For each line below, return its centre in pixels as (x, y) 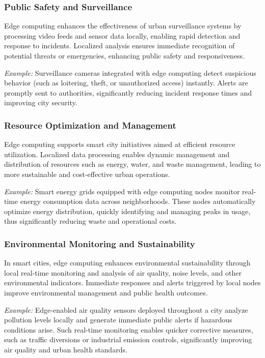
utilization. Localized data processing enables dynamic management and (117, 154)
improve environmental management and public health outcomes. (106, 292)
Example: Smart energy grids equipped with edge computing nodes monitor (122, 191)
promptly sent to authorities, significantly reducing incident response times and (128, 92)
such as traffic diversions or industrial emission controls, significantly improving (128, 339)
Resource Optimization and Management (90, 125)
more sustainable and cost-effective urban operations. (87, 174)
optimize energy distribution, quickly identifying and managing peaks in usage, (127, 211)
